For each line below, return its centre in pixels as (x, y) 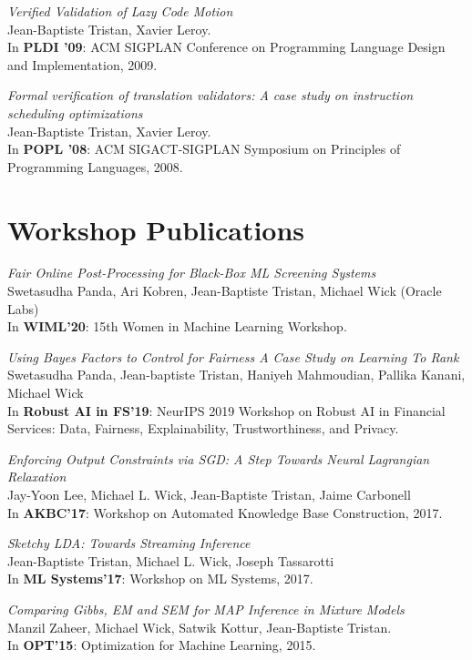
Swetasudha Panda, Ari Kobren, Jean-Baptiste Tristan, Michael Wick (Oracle (225, 291)
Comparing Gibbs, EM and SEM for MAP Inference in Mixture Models (206, 609)
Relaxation (37, 477)
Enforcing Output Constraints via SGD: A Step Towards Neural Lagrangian (219, 458)
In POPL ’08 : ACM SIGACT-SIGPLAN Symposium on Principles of (204, 149)
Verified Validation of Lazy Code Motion (120, 11)
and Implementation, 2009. (82, 64)
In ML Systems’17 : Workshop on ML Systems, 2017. (160, 579)
